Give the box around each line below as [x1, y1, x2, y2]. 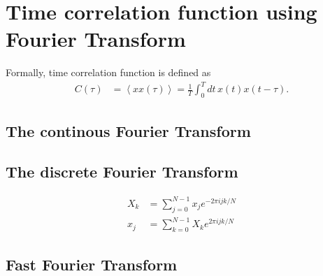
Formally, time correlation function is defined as [6, 65, 211, 80]
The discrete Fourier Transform [6, 161, 238, 182]
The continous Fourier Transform [6, 119, 251, 141]
